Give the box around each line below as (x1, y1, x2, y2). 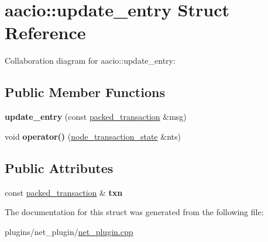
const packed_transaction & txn (5, 186, 123, 198)
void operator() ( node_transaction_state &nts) (5, 130, 181, 142)
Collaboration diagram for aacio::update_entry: (5, 54, 176, 67)
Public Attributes (5, 158, 114, 177)
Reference (5, 20, 86, 44)
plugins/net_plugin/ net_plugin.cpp (5, 225, 133, 237)
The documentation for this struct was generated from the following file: (5, 206, 264, 218)
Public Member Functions (5, 83, 165, 101)
